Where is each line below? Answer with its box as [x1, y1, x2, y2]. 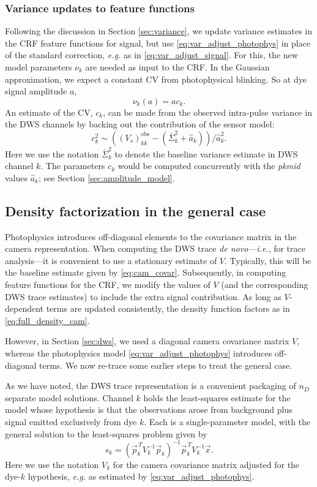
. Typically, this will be [225, 254, 311, 266]
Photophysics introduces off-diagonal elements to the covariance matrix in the [5, 230, 297, 243]
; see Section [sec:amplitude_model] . [38, 171, 175, 184]
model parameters [5, 61, 72, 73]
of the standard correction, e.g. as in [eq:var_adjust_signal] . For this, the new [5, 48, 298, 61]
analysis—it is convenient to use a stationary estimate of [5, 254, 217, 266]
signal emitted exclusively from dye [5, 415, 137, 428]
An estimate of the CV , [5, 105, 93, 118]
